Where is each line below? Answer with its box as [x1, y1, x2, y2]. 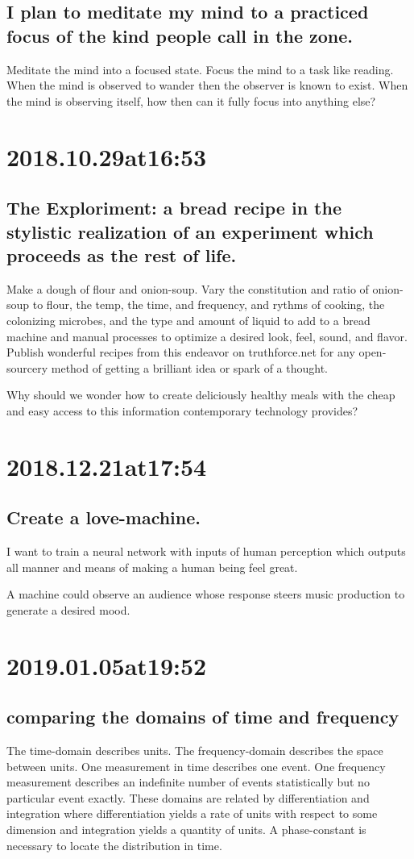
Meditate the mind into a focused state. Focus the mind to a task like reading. [6, 60, 394, 77]
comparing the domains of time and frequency [6, 704, 400, 729]
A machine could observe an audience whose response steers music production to [6, 586, 405, 603]
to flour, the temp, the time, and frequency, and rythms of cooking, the [32, 296, 385, 313]
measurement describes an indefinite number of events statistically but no [6, 774, 370, 790]
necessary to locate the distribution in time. [6, 836, 222, 853]
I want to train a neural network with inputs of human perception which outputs [6, 543, 406, 560]
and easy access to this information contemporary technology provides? [6, 402, 358, 419]
